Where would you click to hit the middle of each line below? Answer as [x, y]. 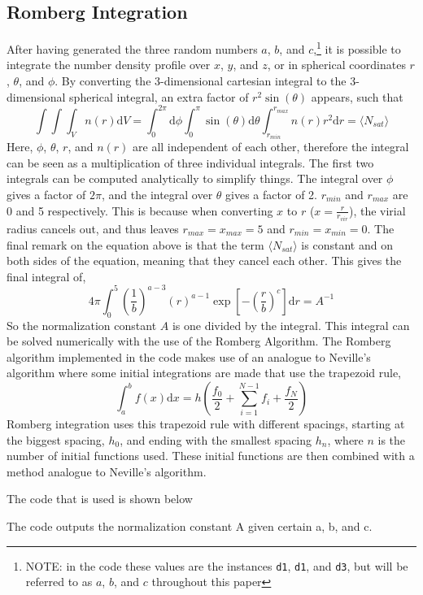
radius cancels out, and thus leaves [93, 229]
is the [392, 439]
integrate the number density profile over [109, 65]
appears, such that [357, 96]
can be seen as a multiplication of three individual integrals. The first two [190, 162]
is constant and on [347, 244]
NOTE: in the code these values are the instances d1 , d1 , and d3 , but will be [217, 565]
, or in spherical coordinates [336, 65]
